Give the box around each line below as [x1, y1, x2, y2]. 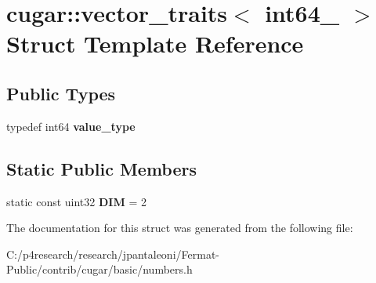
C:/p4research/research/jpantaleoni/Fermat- [6, 245, 219, 262]
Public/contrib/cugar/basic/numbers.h [6, 261, 193, 278]
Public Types [6, 81, 116, 105]
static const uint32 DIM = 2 [6, 193, 146, 209]
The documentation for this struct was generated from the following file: [6, 220, 353, 236]
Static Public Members [6, 156, 197, 180]
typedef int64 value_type [6, 118, 136, 134]
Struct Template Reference [6, 27, 304, 60]
